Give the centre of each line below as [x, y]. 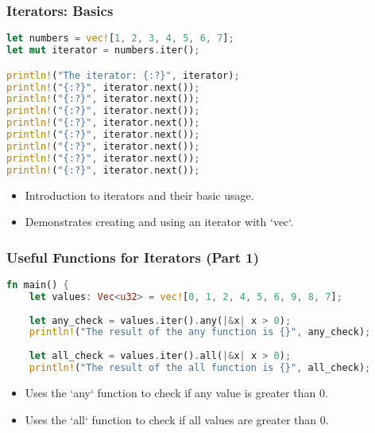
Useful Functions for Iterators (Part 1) [133, 257]
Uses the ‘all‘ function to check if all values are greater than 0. [177, 419]
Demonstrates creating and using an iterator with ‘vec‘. [159, 222]
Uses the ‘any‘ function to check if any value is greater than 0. [176, 392]
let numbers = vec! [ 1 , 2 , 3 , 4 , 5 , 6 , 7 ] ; [120, 39]
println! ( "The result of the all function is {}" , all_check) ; [200, 368]
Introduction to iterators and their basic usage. [139, 195]
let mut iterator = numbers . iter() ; [103, 51]
